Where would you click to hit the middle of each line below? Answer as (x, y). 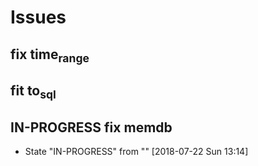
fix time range (50, 55)
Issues (38, 17)
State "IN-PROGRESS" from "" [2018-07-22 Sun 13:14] (136, 152)
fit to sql (33, 92)
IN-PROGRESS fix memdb (91, 127)
